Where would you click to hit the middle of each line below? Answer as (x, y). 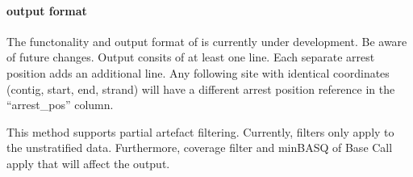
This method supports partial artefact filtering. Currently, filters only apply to (200, 131)
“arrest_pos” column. (60, 105)
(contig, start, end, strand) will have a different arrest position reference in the (201, 88)
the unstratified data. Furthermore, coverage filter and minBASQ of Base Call (200, 147)
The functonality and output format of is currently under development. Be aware (207, 41)
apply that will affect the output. (88, 163)
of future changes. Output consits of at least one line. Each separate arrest (191, 57)
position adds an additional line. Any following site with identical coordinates (198, 72)
